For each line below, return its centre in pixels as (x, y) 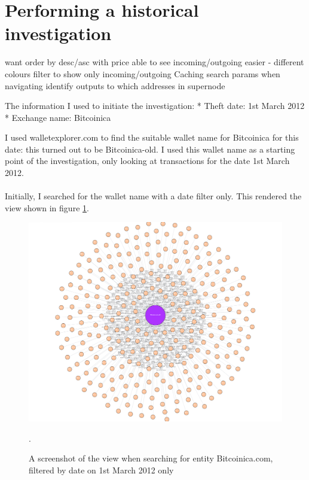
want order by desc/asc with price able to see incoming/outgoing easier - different (154, 62)
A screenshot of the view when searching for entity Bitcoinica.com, (151, 458)
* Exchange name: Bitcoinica (58, 117)
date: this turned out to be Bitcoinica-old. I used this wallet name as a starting (150, 149)
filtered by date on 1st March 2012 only (101, 470)
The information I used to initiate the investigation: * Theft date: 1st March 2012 (155, 106)
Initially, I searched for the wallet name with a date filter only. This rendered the (153, 196)
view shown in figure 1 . (47, 207)
